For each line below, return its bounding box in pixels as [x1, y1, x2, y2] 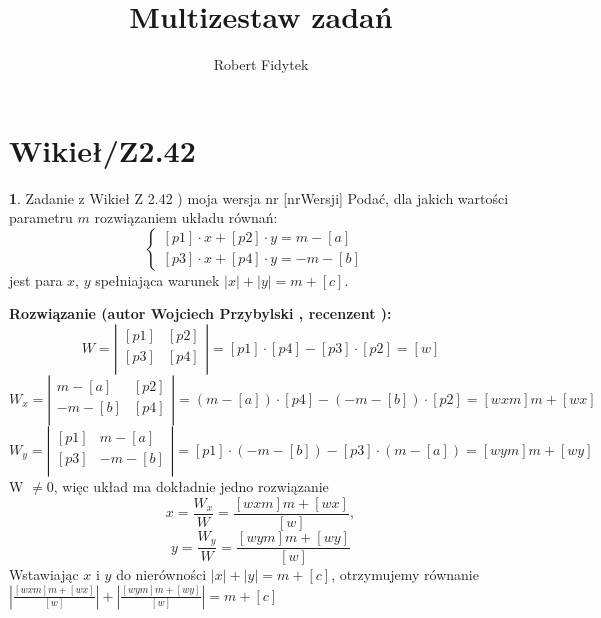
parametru [9, 207, 73, 228]
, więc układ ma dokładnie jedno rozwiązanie [53, 476, 329, 497]
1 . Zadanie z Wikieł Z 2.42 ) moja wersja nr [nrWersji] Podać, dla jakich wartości [9, 187, 509, 208]
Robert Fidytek [213, 54, 309, 75]
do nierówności [116, 564, 207, 585]
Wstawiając [9, 564, 79, 585]
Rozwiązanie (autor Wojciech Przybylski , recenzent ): [9, 303, 392, 324]
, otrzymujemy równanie [331, 564, 479, 585]
